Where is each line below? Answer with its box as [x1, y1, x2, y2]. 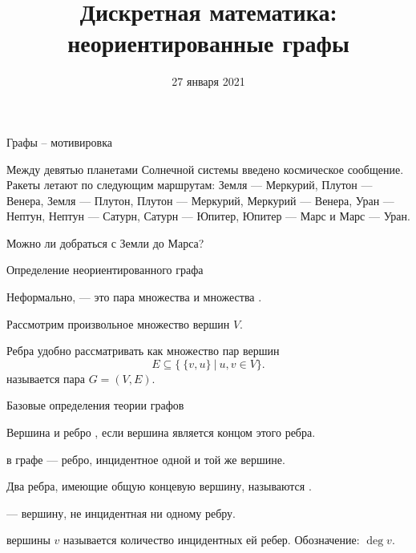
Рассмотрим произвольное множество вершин [6, 315, 230, 332]
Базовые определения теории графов [6, 397, 184, 414]
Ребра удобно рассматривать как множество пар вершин [6, 342, 280, 359]
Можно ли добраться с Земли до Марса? [6, 234, 204, 251]
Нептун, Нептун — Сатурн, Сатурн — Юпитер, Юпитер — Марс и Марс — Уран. [6, 208, 410, 224]
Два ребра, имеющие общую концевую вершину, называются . [6, 478, 312, 494]
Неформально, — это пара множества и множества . [6, 289, 262, 305]
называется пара [6, 369, 86, 386]
